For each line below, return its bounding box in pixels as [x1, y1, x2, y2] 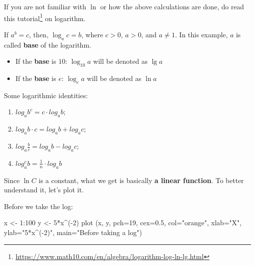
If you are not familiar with [4, 1, 86, 11]
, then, [29, 29, 49, 39]
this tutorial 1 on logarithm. [4, 11, 86, 23]
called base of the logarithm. [4, 39, 91, 50]
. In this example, [175, 29, 228, 39]
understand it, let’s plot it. [4, 185, 84, 195]
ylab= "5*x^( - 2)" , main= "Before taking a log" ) [4, 227, 142, 237]
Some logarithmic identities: [4, 90, 88, 100]
